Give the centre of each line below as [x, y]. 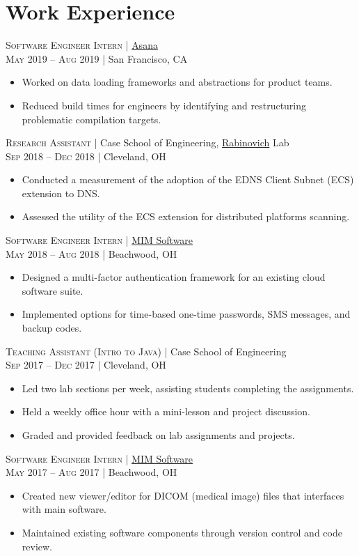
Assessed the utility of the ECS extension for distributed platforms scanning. [186, 216]
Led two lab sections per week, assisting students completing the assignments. [188, 388]
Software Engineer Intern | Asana [82, 45]
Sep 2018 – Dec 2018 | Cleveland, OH [86, 156]
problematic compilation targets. [91, 119]
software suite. [53, 290]
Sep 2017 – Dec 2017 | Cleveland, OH [86, 365]
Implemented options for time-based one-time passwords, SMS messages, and [186, 314]
